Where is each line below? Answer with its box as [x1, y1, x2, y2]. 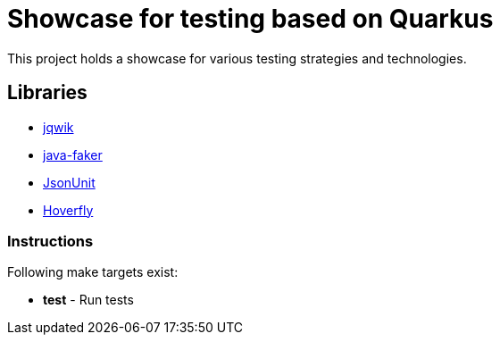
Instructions [7, 231, 94, 250]
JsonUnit [43, 174, 96, 190]
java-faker [43, 146, 103, 163]
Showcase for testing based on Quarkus [7, 4, 494, 34]
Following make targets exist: [7, 264, 179, 280]
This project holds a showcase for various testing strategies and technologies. [7, 50, 467, 66]
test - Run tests [43, 292, 134, 308]
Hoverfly [43, 202, 94, 218]
